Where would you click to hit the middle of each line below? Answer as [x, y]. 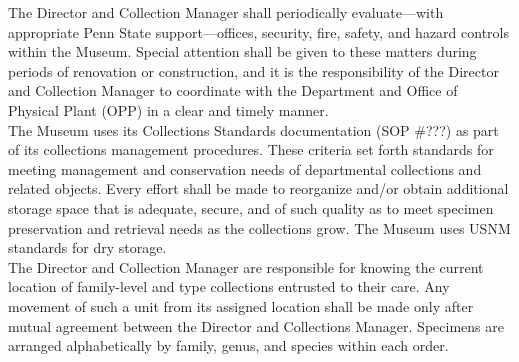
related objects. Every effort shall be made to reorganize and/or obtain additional [258, 188]
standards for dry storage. [87, 247]
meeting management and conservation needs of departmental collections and [245, 168]
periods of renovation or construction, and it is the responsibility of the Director [253, 70]
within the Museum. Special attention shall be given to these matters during [242, 51]
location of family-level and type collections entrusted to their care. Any [229, 286]
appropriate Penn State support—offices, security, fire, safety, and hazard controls [259, 31]
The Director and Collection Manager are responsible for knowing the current [246, 266]
